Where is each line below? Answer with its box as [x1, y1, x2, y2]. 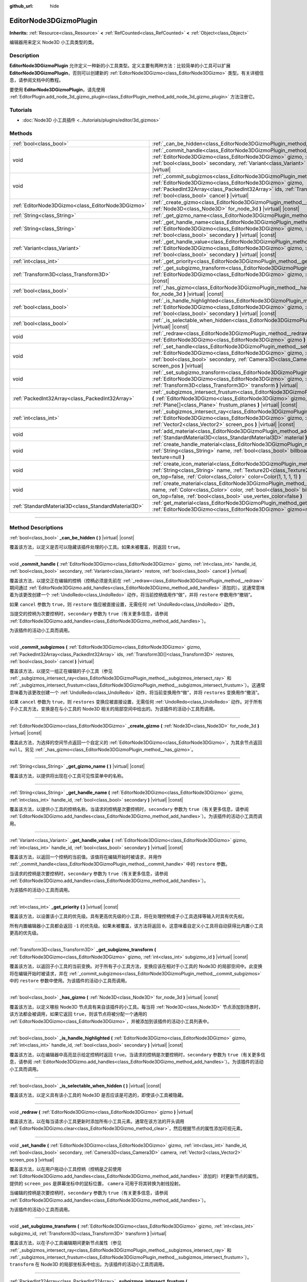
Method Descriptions [9, 524, 63, 531]
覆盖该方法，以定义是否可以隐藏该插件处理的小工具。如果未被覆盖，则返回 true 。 [9, 544, 183, 550]
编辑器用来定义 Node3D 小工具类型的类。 [9, 39, 97, 46]
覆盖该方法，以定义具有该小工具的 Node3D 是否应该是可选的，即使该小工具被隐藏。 [9, 1092, 187, 1098]
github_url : [9, 3, 33, 9]
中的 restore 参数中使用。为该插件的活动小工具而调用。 [9, 977, 130, 984]
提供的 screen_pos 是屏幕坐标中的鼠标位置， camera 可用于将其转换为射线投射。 [9, 1180, 184, 1187]
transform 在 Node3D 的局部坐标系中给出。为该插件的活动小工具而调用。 [9, 1261, 167, 1268]
